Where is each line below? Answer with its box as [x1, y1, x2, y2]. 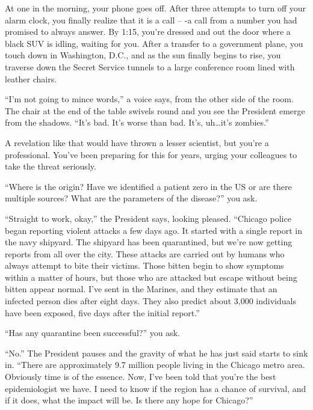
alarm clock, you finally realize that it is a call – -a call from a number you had [5, 13, 297, 26]
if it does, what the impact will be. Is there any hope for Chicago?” [5, 394, 253, 406]
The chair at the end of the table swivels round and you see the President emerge [5, 104, 305, 117]
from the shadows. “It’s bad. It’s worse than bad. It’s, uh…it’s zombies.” [5, 116, 269, 129]
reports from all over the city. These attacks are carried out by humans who [5, 247, 285, 260]
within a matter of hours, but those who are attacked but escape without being [5, 271, 297, 283]
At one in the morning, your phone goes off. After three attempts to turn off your [5, 2, 306, 14]
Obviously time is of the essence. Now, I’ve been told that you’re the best [5, 370, 276, 383]
